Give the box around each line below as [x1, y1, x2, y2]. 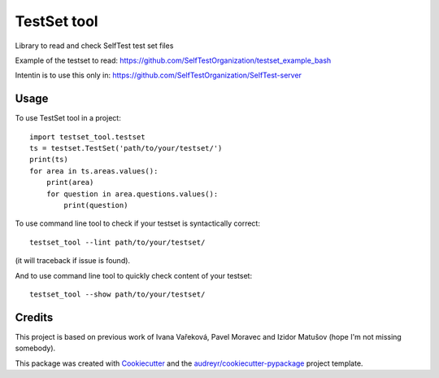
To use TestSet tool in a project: [15, 113, 121, 123]
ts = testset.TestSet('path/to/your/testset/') [29, 143, 223, 153]
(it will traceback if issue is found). [15, 256, 130, 266]
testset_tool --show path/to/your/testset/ [29, 289, 206, 299]
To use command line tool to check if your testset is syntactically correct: [15, 218, 260, 228]
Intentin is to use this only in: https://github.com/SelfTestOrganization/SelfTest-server [15, 70, 302, 81]
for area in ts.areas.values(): [29, 166, 159, 175]
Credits [15, 310, 54, 324]
